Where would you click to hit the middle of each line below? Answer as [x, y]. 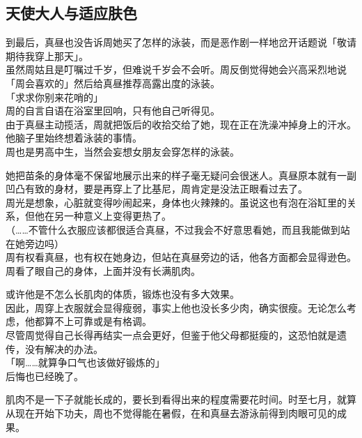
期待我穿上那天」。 [47, 55]
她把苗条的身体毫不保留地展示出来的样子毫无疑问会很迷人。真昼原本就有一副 [181, 175]
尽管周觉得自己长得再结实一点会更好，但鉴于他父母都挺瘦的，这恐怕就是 [171, 335]
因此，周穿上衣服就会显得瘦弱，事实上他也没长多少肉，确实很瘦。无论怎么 [176, 307]
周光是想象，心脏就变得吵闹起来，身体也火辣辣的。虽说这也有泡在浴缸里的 [176, 202]
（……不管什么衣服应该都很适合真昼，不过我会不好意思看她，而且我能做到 [173, 229]
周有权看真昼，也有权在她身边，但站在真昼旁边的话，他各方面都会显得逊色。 [181, 257]
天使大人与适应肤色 [71, 13]
